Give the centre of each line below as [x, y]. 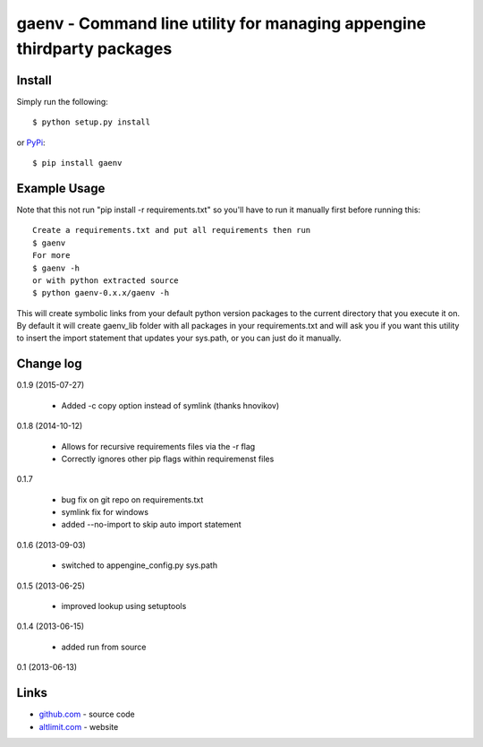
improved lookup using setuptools [124, 606]
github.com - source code [87, 714]
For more [51, 256]
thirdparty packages [94, 48]
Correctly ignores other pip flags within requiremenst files [168, 459]
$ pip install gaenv [77, 163]
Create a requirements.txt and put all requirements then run [172, 230]
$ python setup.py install [92, 122]
